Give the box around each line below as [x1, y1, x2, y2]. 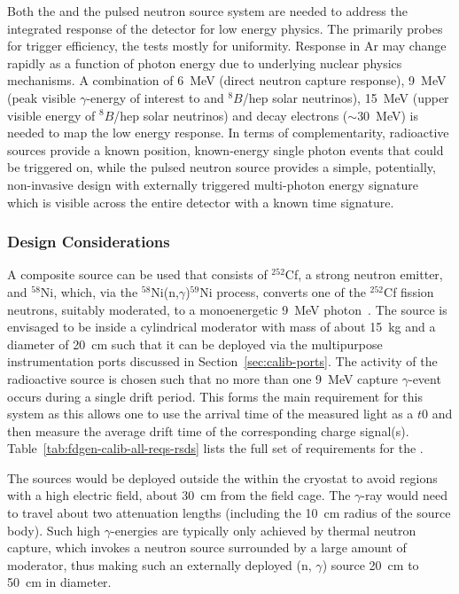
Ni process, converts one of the [199, 282, 366, 301]
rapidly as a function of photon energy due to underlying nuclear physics [7, 53, 402, 72]
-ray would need [361, 486, 447, 504]
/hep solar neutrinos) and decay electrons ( [113, 106, 348, 124]
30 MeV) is [357, 106, 419, 124]
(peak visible [7, 88, 76, 106]
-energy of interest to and [86, 88, 224, 106]
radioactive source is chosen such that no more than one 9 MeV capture [7, 369, 399, 387]
